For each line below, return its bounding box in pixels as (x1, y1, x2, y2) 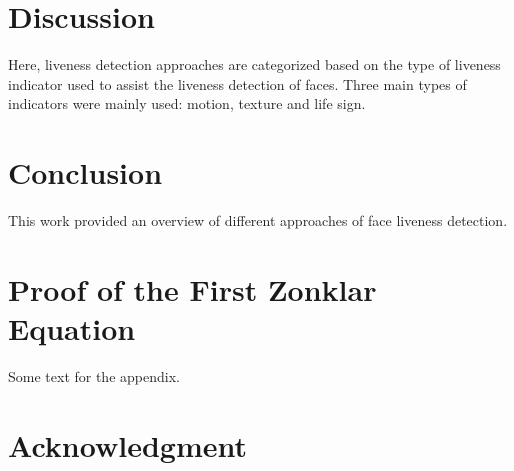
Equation (8, 308, 136, 348)
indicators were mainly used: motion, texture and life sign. (8, 93, 366, 114)
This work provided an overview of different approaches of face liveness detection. (8, 210, 508, 231)
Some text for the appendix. (8, 365, 180, 386)
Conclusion (8, 152, 163, 193)
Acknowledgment (8, 424, 247, 465)
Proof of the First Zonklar (8, 268, 377, 309)
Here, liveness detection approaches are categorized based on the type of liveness (8, 54, 501, 75)
